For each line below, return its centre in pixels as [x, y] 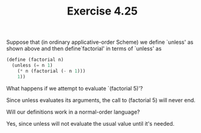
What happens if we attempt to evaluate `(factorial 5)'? [75, 88]
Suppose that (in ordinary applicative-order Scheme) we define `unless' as [100, 42]
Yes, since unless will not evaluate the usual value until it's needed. [90, 123]
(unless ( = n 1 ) [32, 66]
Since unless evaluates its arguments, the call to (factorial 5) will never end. [101, 100]
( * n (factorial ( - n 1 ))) [51, 71]
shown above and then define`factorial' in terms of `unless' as [84, 49]
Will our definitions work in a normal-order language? [73, 112]
